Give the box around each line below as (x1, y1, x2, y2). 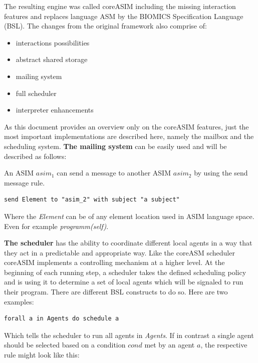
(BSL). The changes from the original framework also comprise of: (4, 20, 207, 31)
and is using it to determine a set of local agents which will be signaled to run (4, 276, 243, 287)
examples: (4, 296, 34, 306)
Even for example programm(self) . (4, 220, 109, 231)
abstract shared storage (16, 54, 88, 64)
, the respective (200, 339, 247, 350)
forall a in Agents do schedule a (4, 315, 119, 322)
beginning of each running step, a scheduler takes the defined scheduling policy (4, 266, 246, 277)
